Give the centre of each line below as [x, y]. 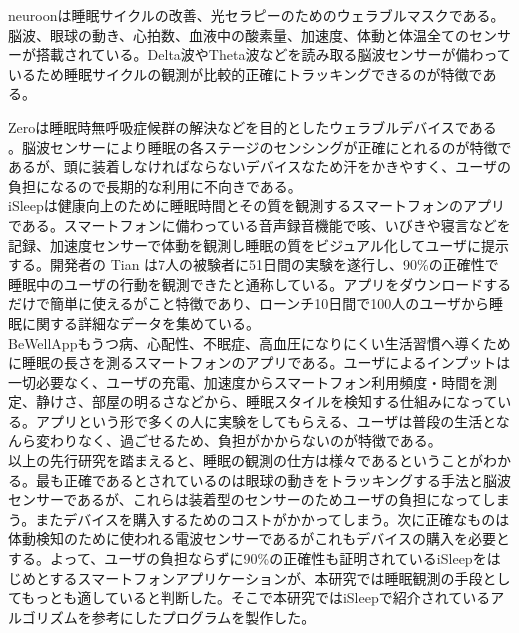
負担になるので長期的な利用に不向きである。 [155, 185]
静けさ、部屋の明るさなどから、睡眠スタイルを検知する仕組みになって [266, 401]
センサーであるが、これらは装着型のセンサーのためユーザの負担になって [245, 499]
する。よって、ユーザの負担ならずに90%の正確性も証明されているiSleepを [247, 558]
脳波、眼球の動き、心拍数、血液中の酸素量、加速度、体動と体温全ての [239, 34]
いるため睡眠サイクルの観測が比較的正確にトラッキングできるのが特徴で [245, 73]
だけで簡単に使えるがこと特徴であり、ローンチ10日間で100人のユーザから [248, 303]
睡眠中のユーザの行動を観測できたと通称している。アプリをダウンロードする [260, 283]
